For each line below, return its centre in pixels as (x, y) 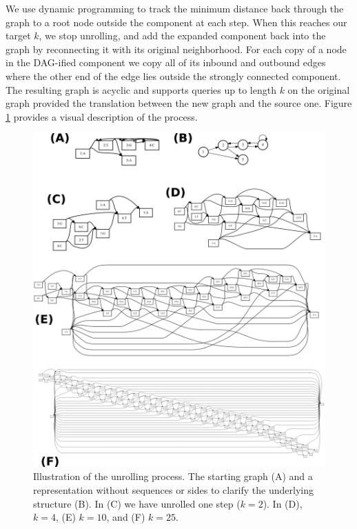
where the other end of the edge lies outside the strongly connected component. (173, 76)
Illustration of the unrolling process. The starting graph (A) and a (173, 476)
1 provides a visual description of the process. (102, 116)
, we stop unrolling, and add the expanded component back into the (182, 36)
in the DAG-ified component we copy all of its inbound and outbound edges (166, 62)
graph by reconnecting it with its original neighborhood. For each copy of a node (176, 49)
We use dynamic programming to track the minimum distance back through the (175, 8)
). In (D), (283, 503)
